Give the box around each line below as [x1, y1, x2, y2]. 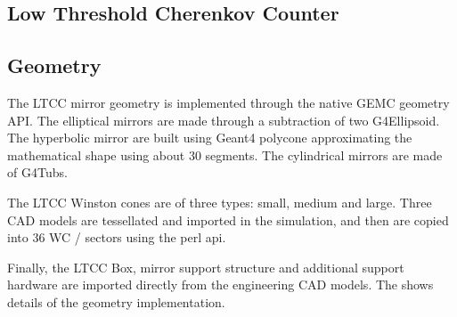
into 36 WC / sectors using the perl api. [7, 228, 226, 247]
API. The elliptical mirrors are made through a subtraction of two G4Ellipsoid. [7, 110, 440, 129]
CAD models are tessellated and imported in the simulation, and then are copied [7, 210, 449, 229]
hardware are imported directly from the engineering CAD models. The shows [7, 275, 434, 294]
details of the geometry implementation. [7, 292, 225, 311]
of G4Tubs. [7, 163, 68, 182]
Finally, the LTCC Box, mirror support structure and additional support [7, 257, 404, 276]
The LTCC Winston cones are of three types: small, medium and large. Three [7, 192, 432, 211]
